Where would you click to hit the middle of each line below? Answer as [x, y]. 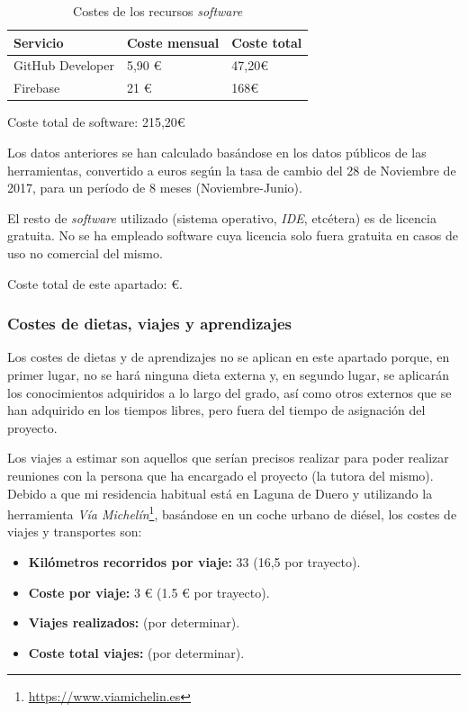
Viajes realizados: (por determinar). [134, 622]
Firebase [37, 88]
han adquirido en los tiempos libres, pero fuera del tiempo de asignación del [216, 410]
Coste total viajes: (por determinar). [136, 652]
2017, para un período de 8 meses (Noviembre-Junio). [155, 188]
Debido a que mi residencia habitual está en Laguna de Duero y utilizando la [220, 493]
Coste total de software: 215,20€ [96, 122]
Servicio [39, 42]
